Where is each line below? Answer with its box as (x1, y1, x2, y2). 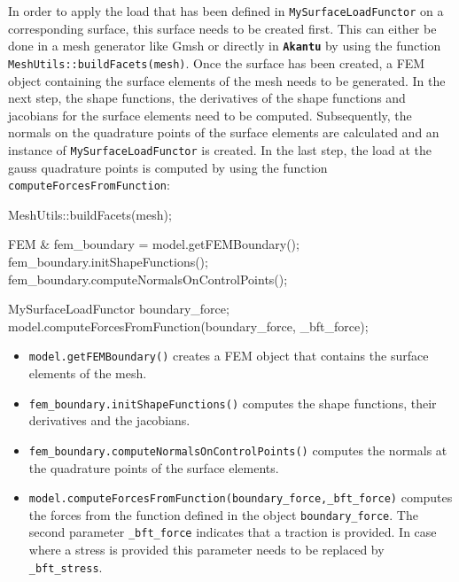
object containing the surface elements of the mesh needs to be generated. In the (8, 71, 446, 89)
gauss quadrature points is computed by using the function (8, 158, 328, 176)
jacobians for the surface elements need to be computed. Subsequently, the (8, 105, 412, 124)
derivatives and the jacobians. (28, 411, 191, 430)
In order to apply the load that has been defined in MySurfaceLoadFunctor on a (8, 2, 444, 19)
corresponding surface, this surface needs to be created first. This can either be (8, 19, 437, 37)
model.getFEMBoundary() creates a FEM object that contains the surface (28, 346, 429, 365)
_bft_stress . (28, 557, 103, 576)
